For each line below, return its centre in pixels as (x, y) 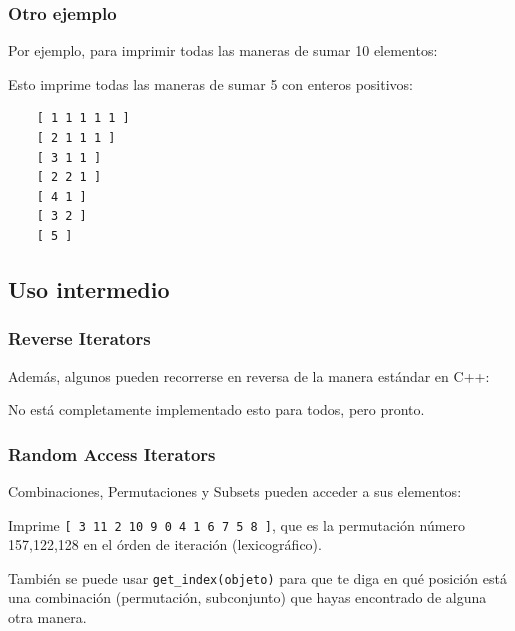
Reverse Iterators (79, 338)
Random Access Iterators (112, 453)
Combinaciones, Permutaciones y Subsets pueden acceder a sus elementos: (235, 490)
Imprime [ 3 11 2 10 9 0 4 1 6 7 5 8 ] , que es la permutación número (237, 524)
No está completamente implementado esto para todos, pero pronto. (216, 409)
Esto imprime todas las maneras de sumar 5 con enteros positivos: (210, 83)
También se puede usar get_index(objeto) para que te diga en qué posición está (257, 577)
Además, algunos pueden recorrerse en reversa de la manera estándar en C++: (249, 375)
